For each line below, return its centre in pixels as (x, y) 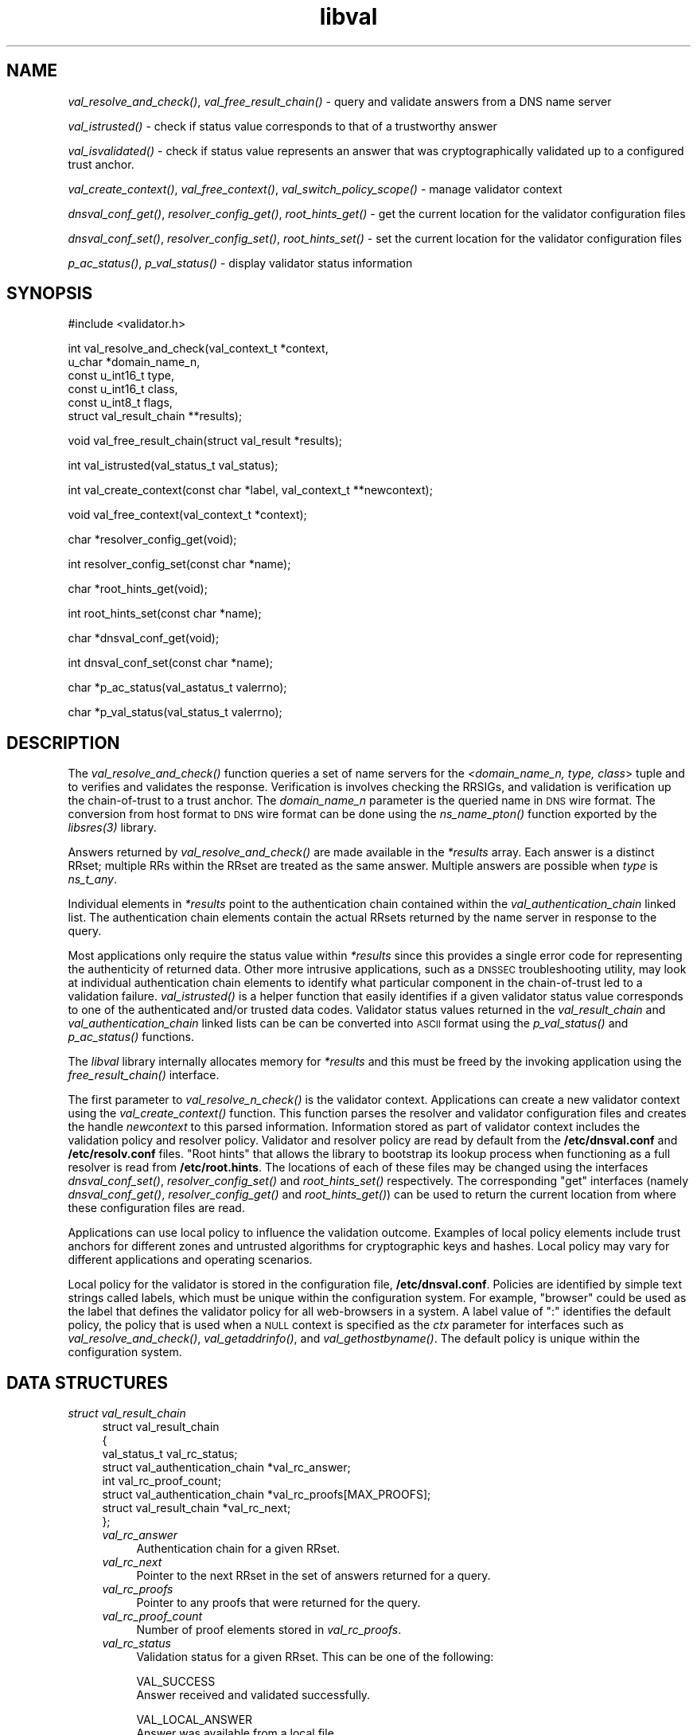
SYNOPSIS (50, 294)
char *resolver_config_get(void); (152, 540)
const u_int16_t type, (121, 376)
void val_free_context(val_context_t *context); (187, 515)
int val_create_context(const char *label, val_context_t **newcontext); (250, 490)
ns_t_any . (92, 879)
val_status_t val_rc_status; (170, 1454)
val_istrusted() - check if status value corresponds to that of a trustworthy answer (282, 126)
